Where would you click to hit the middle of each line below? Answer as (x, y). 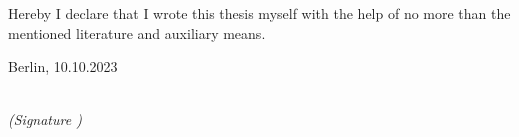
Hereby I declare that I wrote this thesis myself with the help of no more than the (259, 13)
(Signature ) (45, 119)
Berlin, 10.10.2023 (63, 66)
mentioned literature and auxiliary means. (137, 32)
